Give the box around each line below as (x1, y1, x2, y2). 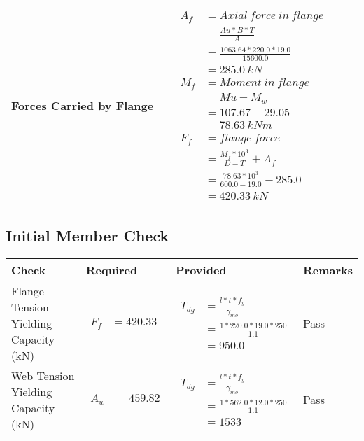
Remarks (302, 261, 353, 278)
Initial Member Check (6, 224, 169, 246)
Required (85, 261, 138, 278)
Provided (176, 261, 227, 278)
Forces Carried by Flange (11, 97, 154, 114)
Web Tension (11, 367, 75, 384)
